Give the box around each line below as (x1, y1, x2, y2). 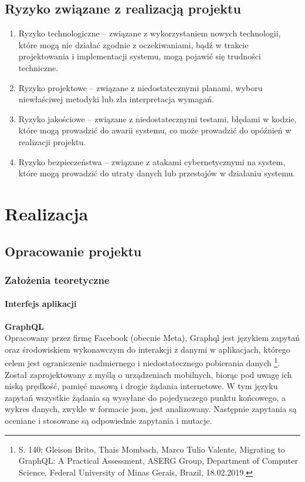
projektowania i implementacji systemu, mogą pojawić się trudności (18, 50, 261, 62)
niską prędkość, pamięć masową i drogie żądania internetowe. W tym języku (5, 380, 278, 392)
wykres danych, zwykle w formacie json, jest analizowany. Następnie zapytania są (5, 403, 297, 415)
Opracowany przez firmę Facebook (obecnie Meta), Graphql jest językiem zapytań (5, 332, 300, 344)
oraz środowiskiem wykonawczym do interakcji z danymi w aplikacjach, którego (5, 343, 290, 355)
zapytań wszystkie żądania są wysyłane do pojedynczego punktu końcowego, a (5, 391, 286, 403)
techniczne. (18, 61, 59, 73)
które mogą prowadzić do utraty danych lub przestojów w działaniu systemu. (18, 167, 296, 179)
